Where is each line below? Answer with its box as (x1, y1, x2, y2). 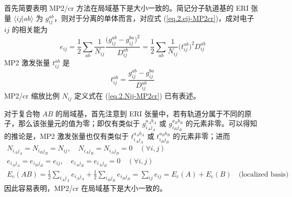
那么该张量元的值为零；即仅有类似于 (18, 118, 140, 129)
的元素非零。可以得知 (185, 118, 257, 129)
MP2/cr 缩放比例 (4, 90, 60, 101)
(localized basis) (238, 170, 289, 178)
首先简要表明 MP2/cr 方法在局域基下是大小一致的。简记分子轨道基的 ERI (4, 3, 249, 13)
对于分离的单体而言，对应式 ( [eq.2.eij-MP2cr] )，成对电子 (68, 12, 254, 23)
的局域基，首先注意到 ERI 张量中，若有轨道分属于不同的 (55, 108, 245, 118)
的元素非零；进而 (173, 130, 230, 141)
